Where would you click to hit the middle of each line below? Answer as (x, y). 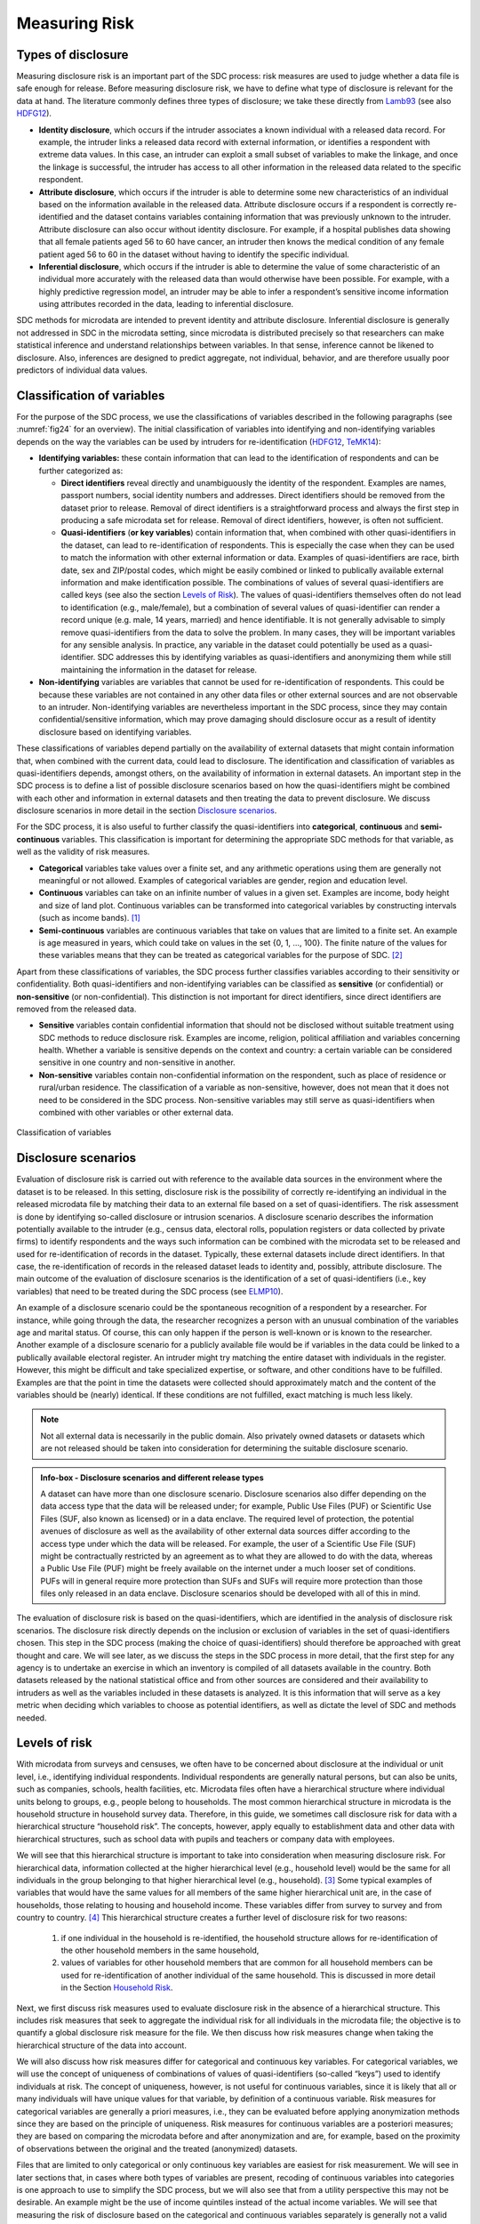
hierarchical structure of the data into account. (101, 2045)
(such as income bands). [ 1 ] (90, 918)
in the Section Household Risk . (117, 1987)
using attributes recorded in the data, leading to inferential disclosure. (166, 304)
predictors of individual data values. (82, 370)
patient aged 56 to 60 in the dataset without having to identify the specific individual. (194, 254)
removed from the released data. (76, 1009)
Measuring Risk (76, 23)
